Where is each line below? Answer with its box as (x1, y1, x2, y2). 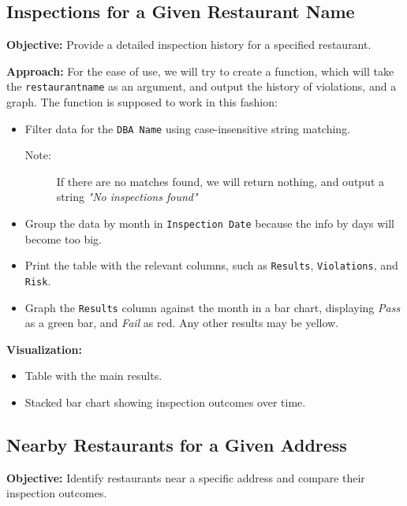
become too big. (24, 230, 103, 247)
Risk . (24, 272, 51, 288)
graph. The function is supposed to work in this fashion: (6, 94, 278, 110)
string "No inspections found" (56, 188, 198, 205)
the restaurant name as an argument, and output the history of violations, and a (6, 78, 397, 95)
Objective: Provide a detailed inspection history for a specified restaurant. (6, 36, 372, 53)
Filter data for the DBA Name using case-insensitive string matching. (24, 120, 351, 136)
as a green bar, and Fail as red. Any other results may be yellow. (24, 314, 339, 331)
